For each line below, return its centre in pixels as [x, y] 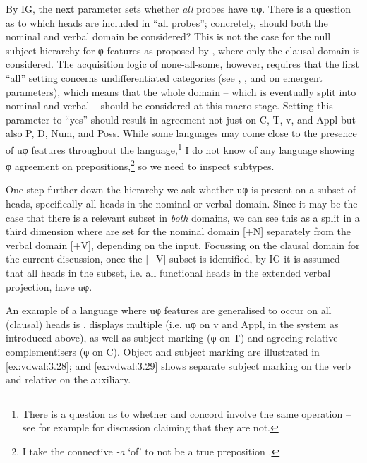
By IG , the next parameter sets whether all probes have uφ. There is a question [179, 8]
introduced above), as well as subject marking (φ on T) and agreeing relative [172, 338]
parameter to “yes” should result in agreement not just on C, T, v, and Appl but [181, 119]
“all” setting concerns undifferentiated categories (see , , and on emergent [164, 77]
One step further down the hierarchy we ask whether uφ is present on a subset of [181, 190]
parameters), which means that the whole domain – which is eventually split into [181, 91]
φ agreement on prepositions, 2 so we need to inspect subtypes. [140, 165]
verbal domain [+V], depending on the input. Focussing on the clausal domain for [183, 245]
